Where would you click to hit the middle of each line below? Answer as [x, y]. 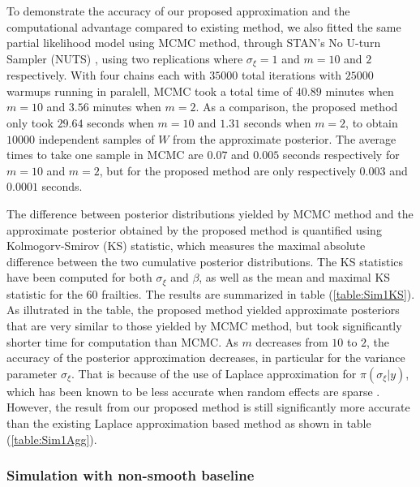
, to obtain [372, 123]
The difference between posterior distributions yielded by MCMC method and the [210, 213]
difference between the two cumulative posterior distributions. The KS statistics [205, 261]
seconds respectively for [341, 155]
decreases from [292, 341]
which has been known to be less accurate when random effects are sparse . [193, 391]
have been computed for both [79, 277]
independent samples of [96, 138]
